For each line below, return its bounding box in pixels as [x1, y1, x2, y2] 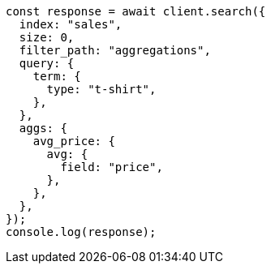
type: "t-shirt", [46, 83, 157, 96]
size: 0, [19, 31, 75, 44]
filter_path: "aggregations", [19, 44, 211, 57]
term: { [32, 70, 81, 83]
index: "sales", [19, 18, 123, 31]
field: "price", [60, 161, 163, 174]
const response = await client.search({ [6, 5, 266, 18]
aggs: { [19, 122, 67, 135]
